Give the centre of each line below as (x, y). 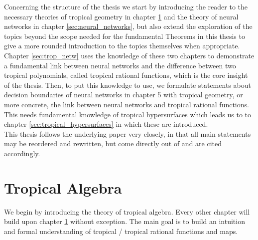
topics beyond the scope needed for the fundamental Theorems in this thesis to (125, 36)
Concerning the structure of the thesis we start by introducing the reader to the (126, 6)
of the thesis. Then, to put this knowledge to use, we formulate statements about (128, 85)
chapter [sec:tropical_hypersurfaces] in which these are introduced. (106, 124)
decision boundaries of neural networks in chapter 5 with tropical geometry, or (124, 95)
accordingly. (22, 153)
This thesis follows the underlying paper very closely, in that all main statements (128, 133)
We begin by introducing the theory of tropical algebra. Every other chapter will (127, 211)
